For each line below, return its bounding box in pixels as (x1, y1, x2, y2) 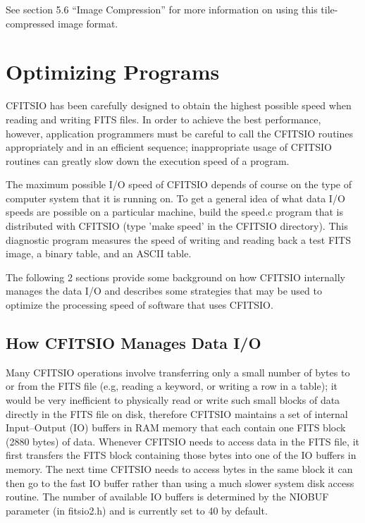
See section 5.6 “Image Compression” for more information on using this (6, 2, 318, 16)
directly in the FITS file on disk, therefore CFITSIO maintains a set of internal (6, 406, 348, 421)
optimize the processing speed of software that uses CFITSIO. (6, 297, 273, 312)
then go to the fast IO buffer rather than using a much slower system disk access (6, 475, 354, 490)
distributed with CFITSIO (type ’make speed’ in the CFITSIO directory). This (6, 219, 348, 233)
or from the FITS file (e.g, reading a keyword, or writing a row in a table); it (6, 379, 338, 393)
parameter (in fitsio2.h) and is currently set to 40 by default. (6, 503, 268, 517)
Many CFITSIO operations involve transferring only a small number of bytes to (6, 364, 350, 379)
